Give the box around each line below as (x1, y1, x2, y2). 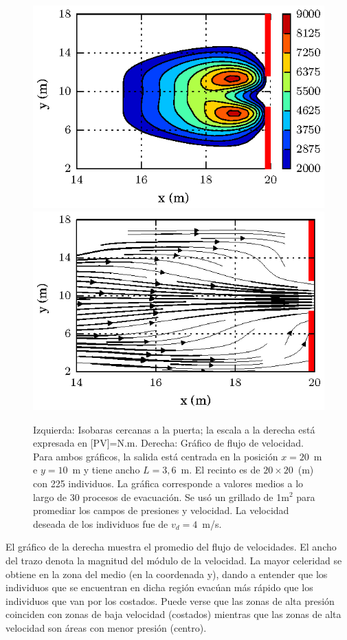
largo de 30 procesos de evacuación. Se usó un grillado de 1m (33, 489, 289, 504)
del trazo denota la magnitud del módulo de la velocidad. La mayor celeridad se (5, 553, 342, 567)
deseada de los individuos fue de (33, 516, 168, 531)
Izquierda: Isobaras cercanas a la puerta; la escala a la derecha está (33, 422, 315, 436)
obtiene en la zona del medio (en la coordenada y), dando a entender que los (5, 566, 328, 581)
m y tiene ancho (72, 462, 140, 477)
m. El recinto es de (181, 462, 260, 477)
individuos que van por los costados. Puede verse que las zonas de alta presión (5, 593, 335, 608)
